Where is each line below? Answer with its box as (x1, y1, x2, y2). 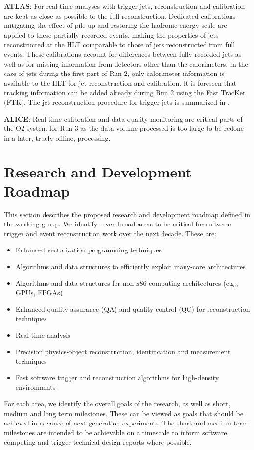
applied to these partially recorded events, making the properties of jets (4, 29, 219, 40)
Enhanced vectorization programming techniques (15, 245, 162, 255)
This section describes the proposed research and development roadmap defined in (4, 209, 251, 219)
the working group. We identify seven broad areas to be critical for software (4, 219, 231, 229)
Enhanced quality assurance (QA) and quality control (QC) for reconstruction (15, 303, 250, 314)
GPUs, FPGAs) (15, 287, 63, 298)
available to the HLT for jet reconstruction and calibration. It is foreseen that (4, 77, 237, 88)
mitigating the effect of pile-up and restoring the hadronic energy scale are (4, 20, 227, 30)
